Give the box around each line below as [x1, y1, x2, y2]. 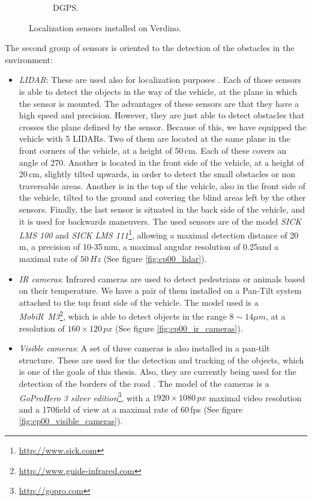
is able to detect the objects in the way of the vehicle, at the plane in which [19, 85, 298, 97]
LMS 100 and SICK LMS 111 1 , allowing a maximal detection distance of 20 [19, 227, 299, 241]
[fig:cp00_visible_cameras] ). [19, 414, 123, 427]
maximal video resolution [209, 391, 302, 404]
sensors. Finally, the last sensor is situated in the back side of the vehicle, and [19, 202, 305, 215]
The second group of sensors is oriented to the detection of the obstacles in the [5, 41, 295, 54]
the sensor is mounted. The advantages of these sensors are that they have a [19, 97, 299, 109]
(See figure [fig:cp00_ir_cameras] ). [115, 321, 243, 334]
